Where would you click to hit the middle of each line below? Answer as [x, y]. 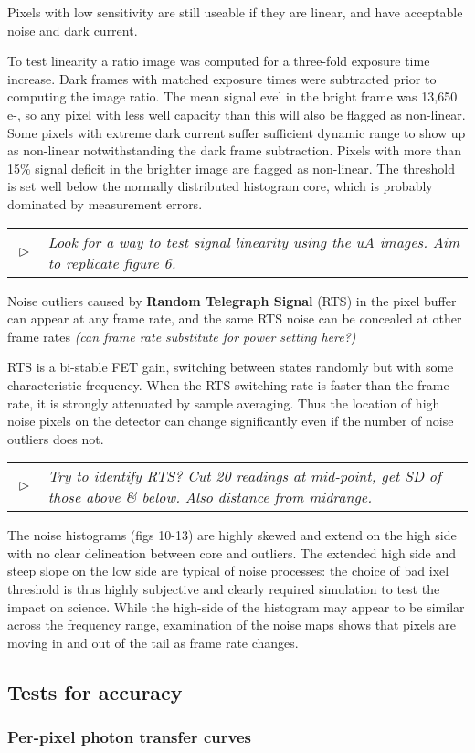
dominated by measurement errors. [105, 203]
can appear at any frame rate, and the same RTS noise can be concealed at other [235, 318]
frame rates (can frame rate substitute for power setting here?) [182, 336]
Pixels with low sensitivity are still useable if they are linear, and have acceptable [235, 12]
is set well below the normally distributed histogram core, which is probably [220, 186]
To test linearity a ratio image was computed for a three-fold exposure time [219, 61]
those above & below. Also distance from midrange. [210, 497]
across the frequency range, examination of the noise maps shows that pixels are [232, 625]
